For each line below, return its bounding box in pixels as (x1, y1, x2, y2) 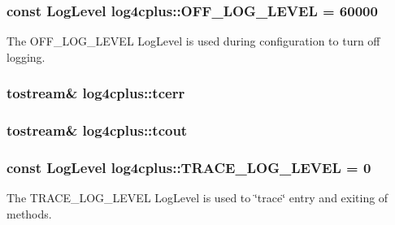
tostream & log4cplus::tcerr (7, 83, 185, 103)
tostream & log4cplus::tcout (7, 120, 188, 141)
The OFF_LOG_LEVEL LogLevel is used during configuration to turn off (7, 32, 380, 50)
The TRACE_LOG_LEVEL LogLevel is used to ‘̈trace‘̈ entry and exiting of (7, 189, 388, 206)
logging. (7, 48, 46, 65)
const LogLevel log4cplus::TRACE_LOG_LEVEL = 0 (7, 158, 371, 178)
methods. (7, 205, 52, 222)
